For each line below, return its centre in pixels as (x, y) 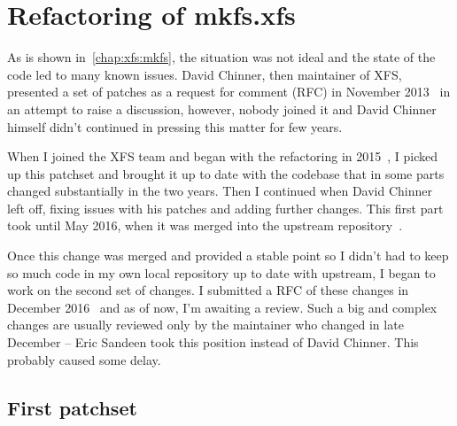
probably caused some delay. (84, 359)
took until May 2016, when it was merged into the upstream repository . (205, 225)
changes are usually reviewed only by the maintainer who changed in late (205, 325)
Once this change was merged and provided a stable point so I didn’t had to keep (228, 256)
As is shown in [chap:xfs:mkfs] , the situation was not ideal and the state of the (221, 57)
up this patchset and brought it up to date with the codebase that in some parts (226, 173)
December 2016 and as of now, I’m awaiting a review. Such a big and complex (222, 307)
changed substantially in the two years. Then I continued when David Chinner (220, 191)
